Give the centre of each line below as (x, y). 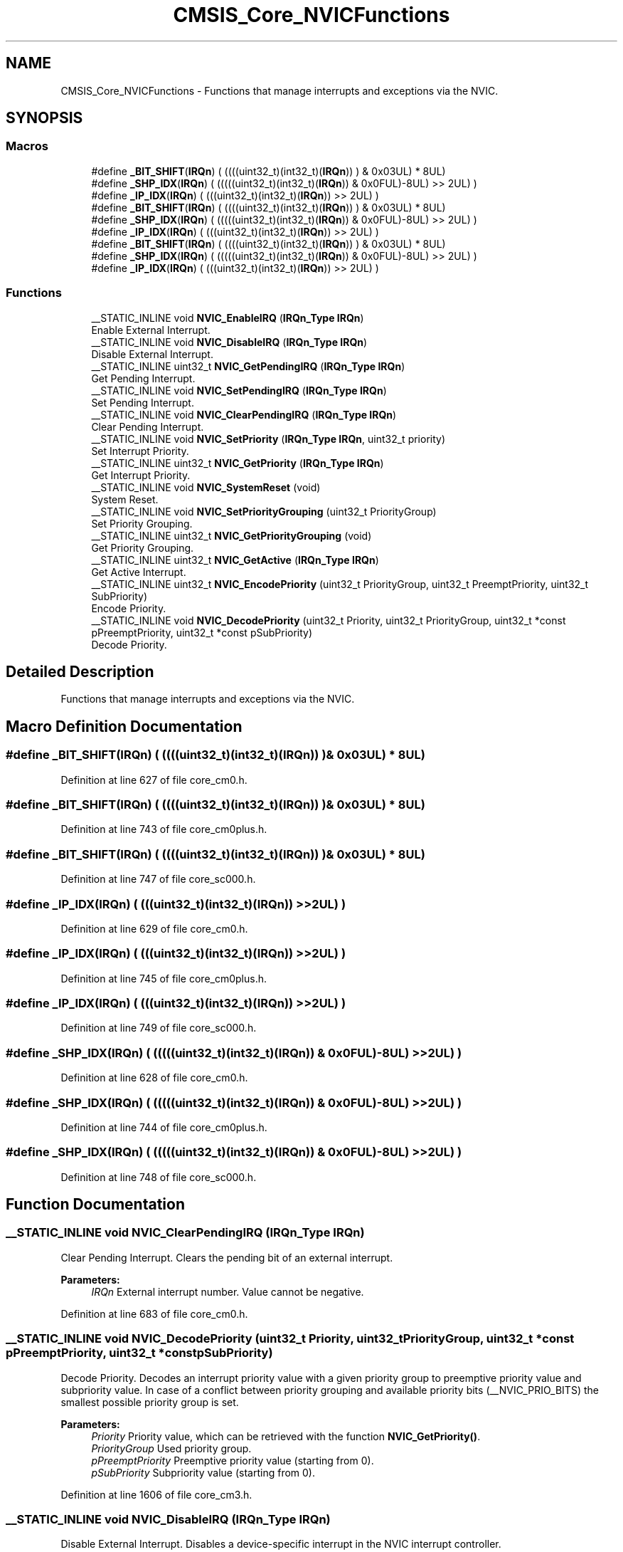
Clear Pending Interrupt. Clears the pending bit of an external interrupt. (227, 1257)
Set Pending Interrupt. (143, 402)
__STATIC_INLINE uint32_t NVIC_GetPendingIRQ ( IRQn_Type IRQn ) (248, 366)
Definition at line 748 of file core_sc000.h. (159, 1177)
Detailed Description (80, 671)
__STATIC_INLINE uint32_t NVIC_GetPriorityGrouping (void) (231, 535)
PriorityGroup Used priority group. (171, 1448)
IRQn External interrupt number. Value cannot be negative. (228, 1291)
